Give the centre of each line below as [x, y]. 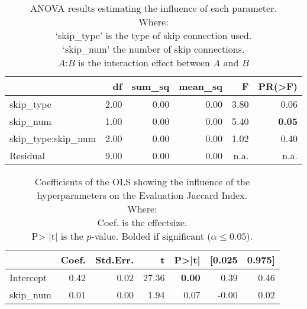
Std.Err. [114, 260]
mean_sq [201, 86]
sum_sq [151, 86]
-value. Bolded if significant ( [151, 236]
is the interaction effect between [144, 62]
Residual [27, 155]
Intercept [28, 277]
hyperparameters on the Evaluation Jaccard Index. [142, 195]
